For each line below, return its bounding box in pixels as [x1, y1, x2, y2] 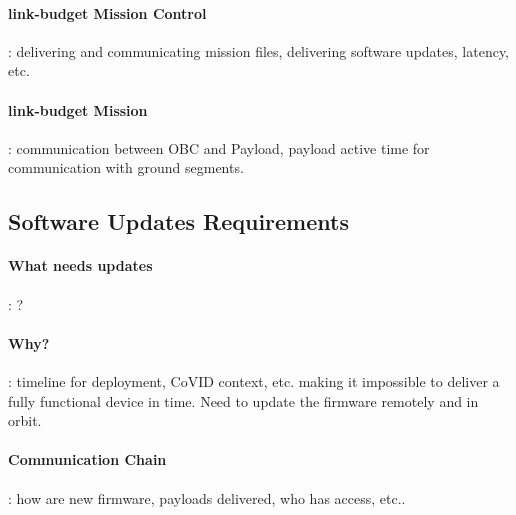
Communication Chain [8, 449, 167, 470]
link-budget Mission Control [8, 2, 207, 23]
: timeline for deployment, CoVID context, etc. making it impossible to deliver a [8, 370, 500, 391]
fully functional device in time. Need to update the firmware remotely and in [8, 390, 479, 411]
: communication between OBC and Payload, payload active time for [8, 137, 430, 158]
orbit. [8, 410, 42, 431]
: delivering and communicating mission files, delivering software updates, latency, [8, 40, 510, 61]
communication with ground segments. [8, 157, 244, 178]
